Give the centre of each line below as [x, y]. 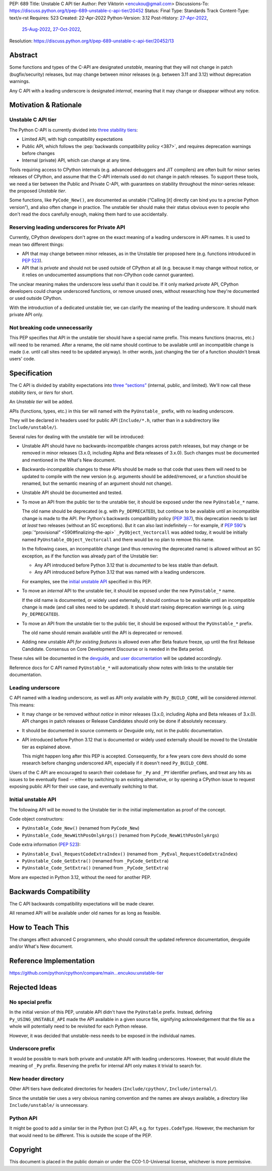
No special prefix [31, 1002]
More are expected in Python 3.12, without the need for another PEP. [80, 877]
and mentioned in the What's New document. [69, 460]
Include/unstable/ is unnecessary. [49, 1105]
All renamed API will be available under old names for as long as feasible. [85, 913]
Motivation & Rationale [46, 105]
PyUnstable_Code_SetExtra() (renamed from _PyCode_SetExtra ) [95, 868]
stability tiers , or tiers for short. [42, 392]
